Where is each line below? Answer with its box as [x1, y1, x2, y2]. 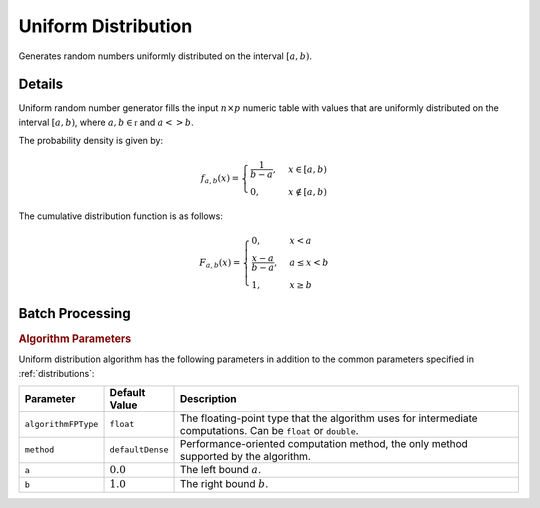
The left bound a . [180, 462, 262, 476]
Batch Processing [18, 305, 131, 322]
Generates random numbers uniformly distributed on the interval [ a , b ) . [18, 50, 313, 62]
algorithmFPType [24, 419, 99, 430]
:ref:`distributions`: [18, 367, 95, 379]
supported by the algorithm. [180, 449, 312, 463]
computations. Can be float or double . [180, 423, 359, 437]
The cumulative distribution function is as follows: [18, 210, 224, 222]
